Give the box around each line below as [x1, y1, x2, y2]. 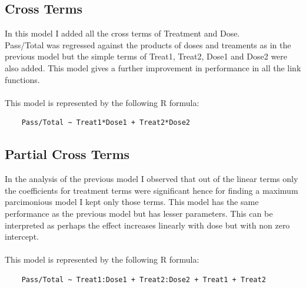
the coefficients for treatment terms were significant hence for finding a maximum [5, 184, 298, 196]
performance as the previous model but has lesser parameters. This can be [5, 207, 273, 219]
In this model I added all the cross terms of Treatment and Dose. [5, 27, 240, 39]
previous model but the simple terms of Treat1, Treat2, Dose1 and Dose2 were [5, 50, 288, 62]
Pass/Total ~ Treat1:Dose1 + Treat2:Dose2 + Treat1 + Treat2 [21, 275, 266, 284]
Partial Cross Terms [5, 145, 130, 163]
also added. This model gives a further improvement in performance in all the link [5, 61, 301, 74]
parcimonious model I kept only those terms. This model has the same [5, 196, 259, 208]
